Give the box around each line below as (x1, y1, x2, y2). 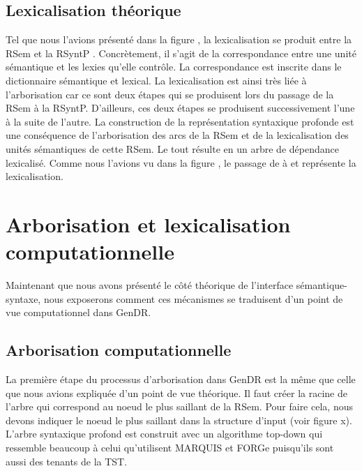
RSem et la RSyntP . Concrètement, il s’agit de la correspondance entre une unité (6, 45, 356, 60)
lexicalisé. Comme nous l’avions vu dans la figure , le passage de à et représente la (6, 155, 356, 170)
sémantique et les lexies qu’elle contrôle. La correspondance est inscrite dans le (6, 59, 342, 74)
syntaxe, (6, 291, 41, 306)
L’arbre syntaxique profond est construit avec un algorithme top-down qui (6, 426, 323, 441)
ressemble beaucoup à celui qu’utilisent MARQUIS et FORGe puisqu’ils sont (6, 440, 334, 454)
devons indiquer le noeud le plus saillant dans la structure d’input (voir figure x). (6, 412, 352, 427)
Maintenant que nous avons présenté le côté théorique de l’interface (6, 278, 294, 292)
